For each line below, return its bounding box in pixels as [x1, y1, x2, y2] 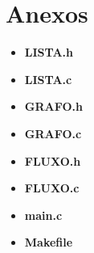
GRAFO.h [24, 98, 83, 115]
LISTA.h [24, 44, 73, 61]
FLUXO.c [24, 179, 80, 196]
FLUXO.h [24, 152, 81, 169]
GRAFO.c [24, 124, 82, 141]
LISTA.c [24, 70, 72, 87]
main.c [24, 206, 63, 223]
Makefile [24, 234, 73, 251]
